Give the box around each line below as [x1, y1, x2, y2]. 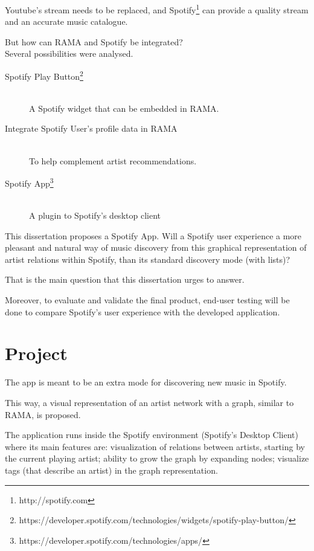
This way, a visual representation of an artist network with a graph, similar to [5, 396, 294, 408]
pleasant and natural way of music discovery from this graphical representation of [5, 241, 307, 254]
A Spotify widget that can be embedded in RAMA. [29, 101, 219, 114]
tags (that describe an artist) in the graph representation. [5, 463, 218, 476]
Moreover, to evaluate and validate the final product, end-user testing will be [5, 294, 290, 306]
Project [5, 341, 68, 366]
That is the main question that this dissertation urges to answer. [5, 273, 245, 286]
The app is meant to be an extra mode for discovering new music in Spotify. [5, 376, 287, 388]
